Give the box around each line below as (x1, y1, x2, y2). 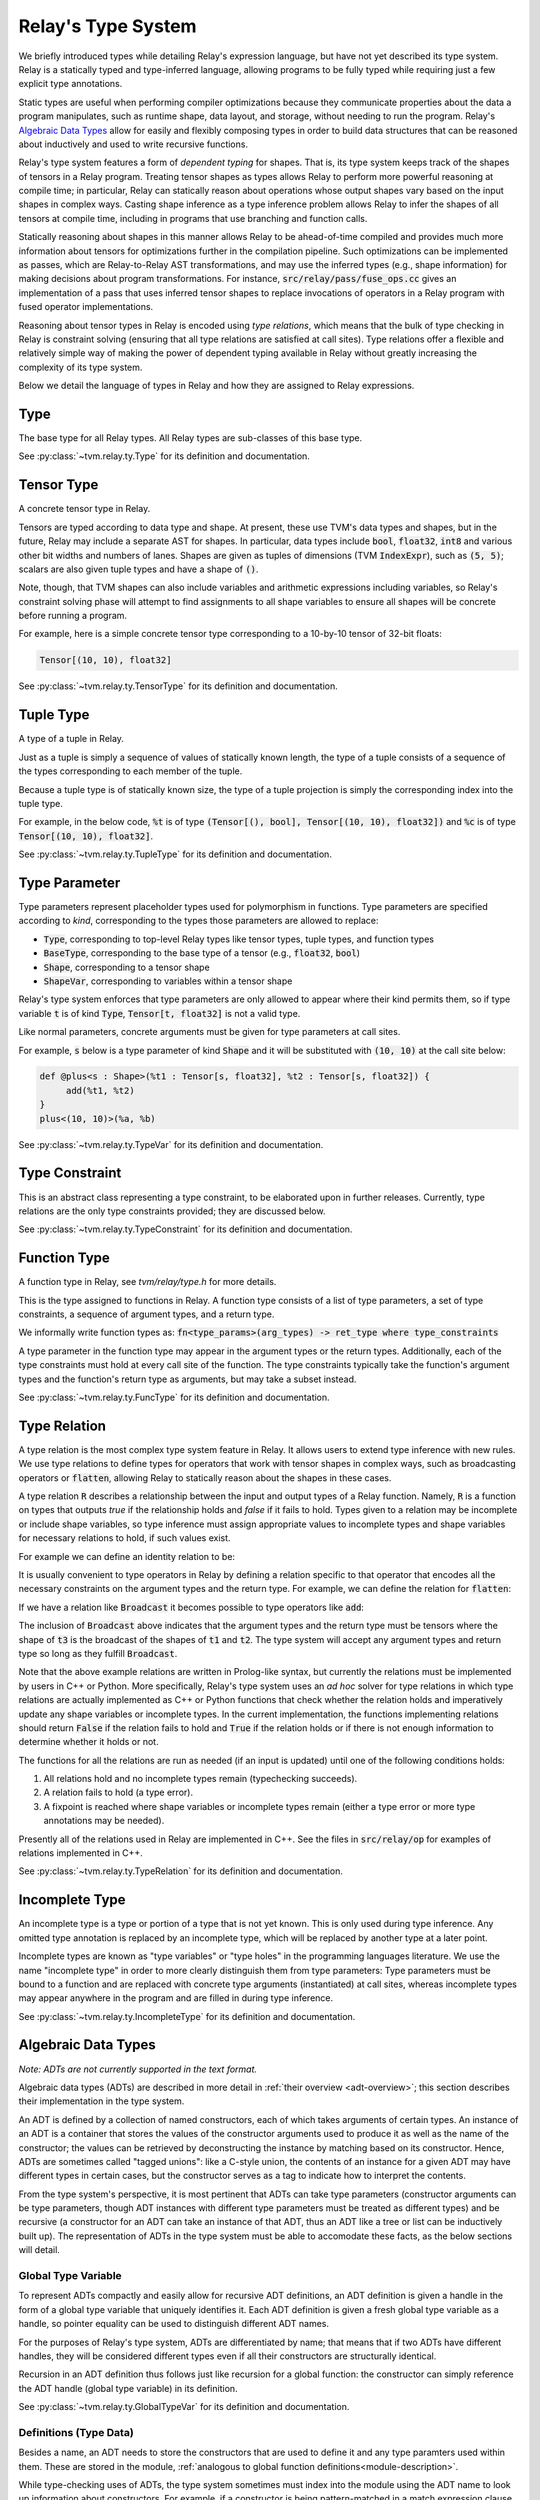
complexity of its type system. (18, 361, 143, 373)
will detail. (18, 2244, 60, 2256)
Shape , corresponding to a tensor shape (43, 961, 210, 973)
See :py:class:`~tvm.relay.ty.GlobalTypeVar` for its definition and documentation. (18, 2401, 350, 2413)
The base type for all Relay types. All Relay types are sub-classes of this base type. (18, 432, 363, 444)
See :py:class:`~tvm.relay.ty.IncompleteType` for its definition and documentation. (18, 2010, 356, 2022)
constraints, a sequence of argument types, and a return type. (18, 1308, 275, 1320)
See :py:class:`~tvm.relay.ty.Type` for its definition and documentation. (18, 450, 310, 462)
